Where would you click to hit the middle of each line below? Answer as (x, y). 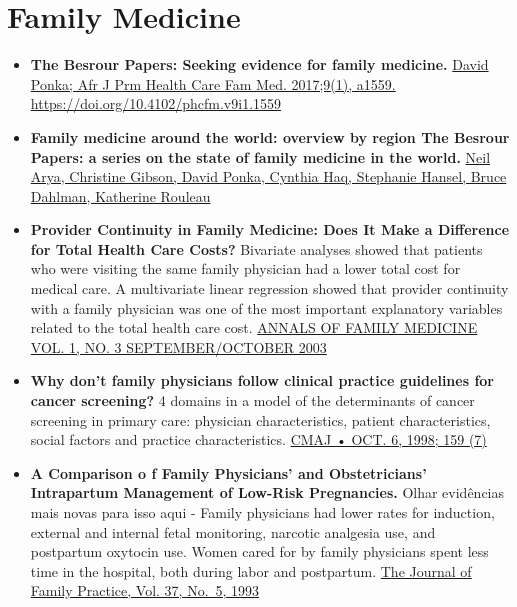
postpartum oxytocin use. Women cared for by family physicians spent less (259, 551)
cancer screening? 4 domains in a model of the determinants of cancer (252, 400)
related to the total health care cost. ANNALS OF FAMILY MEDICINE (254, 327)
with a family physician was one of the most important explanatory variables (266, 307)
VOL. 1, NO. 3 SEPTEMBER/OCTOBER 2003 (178, 346)
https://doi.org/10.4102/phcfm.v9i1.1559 (156, 103)
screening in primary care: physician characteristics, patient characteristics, (260, 419)
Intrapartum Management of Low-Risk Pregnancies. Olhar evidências (267, 492)
